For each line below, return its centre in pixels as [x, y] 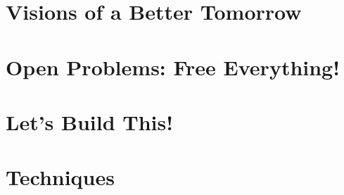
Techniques [60, 177]
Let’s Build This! [90, 121]
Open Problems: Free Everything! [173, 67]
